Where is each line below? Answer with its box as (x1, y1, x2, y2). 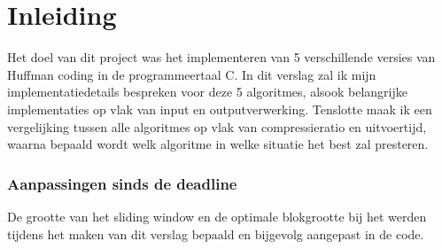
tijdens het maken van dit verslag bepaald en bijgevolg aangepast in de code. (7, 224, 424, 243)
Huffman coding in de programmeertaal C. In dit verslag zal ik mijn (7, 65, 376, 83)
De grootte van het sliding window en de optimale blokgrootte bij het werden (7, 206, 427, 225)
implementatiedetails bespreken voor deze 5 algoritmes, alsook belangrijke (7, 82, 407, 101)
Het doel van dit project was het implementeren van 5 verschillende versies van (7, 48, 436, 66)
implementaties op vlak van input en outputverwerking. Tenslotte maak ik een (7, 99, 432, 118)
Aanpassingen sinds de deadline (7, 172, 237, 194)
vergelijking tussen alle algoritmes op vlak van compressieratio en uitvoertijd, (7, 117, 427, 136)
